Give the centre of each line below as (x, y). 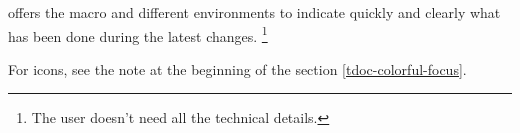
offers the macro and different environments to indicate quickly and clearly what (254, 12)
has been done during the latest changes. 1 (138, 34)
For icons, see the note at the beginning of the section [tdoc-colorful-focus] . (237, 68)
